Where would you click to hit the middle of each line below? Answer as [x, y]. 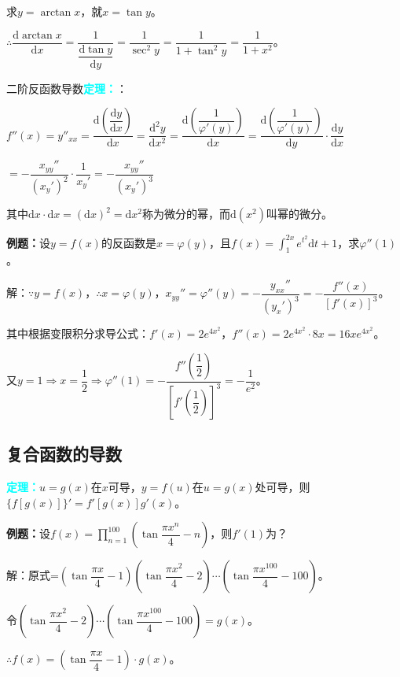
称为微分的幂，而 [186, 214]
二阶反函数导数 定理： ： [67, 88]
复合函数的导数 [64, 454]
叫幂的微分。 [299, 214]
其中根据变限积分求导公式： [78, 333]
